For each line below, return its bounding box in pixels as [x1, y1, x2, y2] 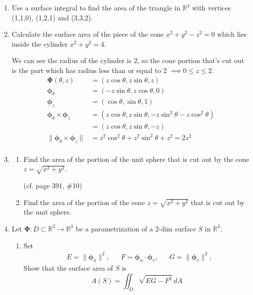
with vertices [192, 2, 231, 12]
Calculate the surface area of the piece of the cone [11, 29, 164, 39]
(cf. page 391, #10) [23, 180, 82, 190]
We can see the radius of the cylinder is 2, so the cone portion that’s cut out [11, 55, 245, 66]
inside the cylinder [11, 38, 68, 49]
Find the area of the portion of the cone [23, 197, 145, 207]
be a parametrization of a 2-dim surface [75, 223, 196, 233]
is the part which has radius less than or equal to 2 [11, 65, 167, 75]
